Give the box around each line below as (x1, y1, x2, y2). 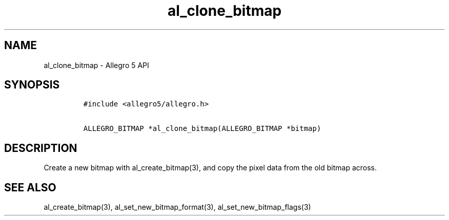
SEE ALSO (4, 181, 56, 194)
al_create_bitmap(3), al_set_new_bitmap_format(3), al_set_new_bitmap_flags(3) (44, 203, 311, 212)
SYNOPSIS (4, 78, 60, 92)
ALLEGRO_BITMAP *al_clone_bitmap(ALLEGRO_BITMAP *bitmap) (83, 124, 321, 133)
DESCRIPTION (4, 141, 77, 155)
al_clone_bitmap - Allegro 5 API (44, 60, 149, 70)
